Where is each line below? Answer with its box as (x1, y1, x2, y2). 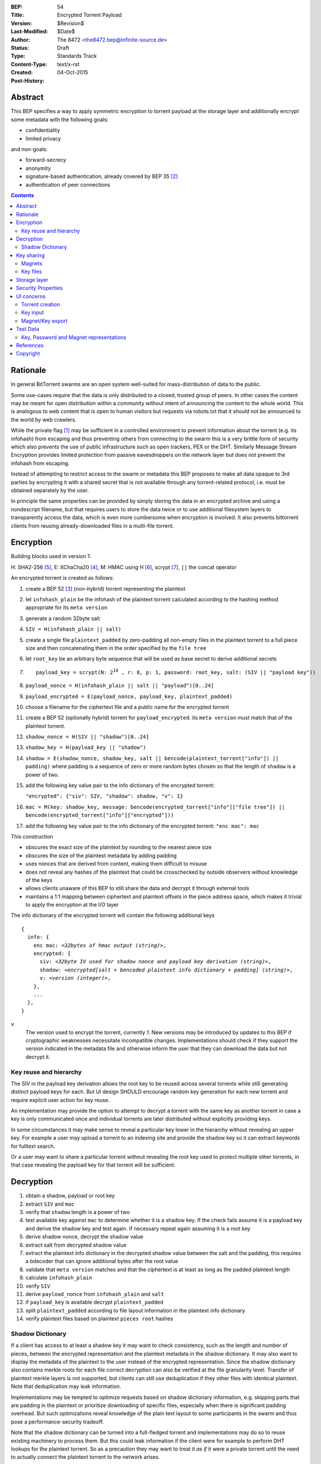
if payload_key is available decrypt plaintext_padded (25, 1299, 163, 1306)
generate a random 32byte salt (25, 615, 100, 622)
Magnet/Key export (21, 317, 68, 324)
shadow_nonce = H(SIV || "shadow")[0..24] (25, 734, 149, 740)
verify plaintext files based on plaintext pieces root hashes (25, 1315, 173, 1322)
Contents (11, 191, 35, 199)
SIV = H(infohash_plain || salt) (25, 626, 122, 632)
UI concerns (16, 293, 46, 300)
